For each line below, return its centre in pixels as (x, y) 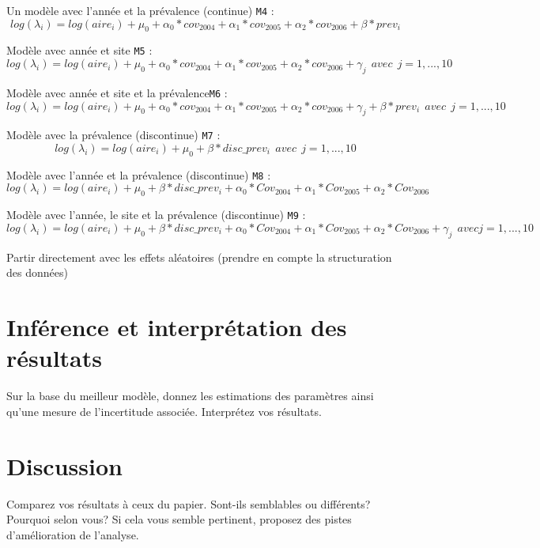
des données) (37, 272)
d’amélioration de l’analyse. (73, 534)
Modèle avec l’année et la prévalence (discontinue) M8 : (139, 174)
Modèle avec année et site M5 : (79, 50)
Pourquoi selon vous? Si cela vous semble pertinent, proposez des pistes (179, 519)
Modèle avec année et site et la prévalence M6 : (117, 92)
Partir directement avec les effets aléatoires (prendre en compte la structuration (199, 257)
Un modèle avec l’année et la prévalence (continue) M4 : (140, 10)
